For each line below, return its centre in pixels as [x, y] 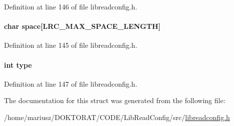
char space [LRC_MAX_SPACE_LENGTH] [82, 26]
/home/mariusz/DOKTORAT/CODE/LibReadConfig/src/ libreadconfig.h [117, 117]
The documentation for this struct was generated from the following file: [115, 100]
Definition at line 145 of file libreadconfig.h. [71, 45]
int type [18, 64]
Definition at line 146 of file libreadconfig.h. [71, 6]
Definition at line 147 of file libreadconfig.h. [71, 83]
